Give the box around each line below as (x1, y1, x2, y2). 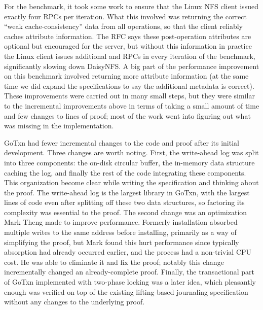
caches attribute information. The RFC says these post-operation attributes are (4, 30, 251, 41)
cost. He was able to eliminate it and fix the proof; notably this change (4, 256, 224, 267)
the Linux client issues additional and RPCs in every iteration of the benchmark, (4, 50, 255, 61)
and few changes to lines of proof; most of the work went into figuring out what (4, 110, 251, 121)
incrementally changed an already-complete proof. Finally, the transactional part (4, 266, 255, 277)
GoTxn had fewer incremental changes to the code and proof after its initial (4, 137, 239, 148)
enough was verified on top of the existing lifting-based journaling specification (4, 286, 248, 297)
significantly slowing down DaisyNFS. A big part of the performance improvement (4, 60, 259, 71)
